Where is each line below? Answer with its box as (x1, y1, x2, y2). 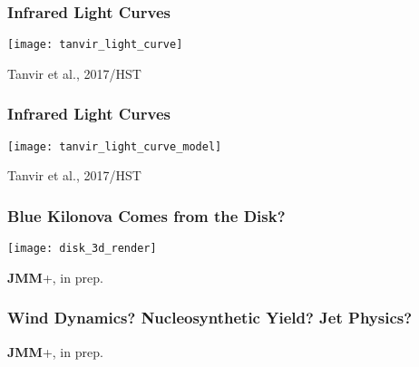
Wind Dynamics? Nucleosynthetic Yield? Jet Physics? (7, 306, 413, 329)
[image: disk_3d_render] (7, 242, 157, 256)
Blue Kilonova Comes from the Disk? (7, 204, 286, 227)
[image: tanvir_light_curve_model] (7, 140, 222, 153)
